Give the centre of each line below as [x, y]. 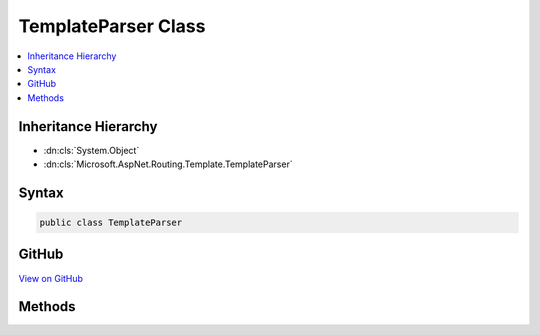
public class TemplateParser [111, 223]
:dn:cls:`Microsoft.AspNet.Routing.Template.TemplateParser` [168, 164]
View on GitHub [51, 278]
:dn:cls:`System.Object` [91, 150]
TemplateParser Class [112, 26]
